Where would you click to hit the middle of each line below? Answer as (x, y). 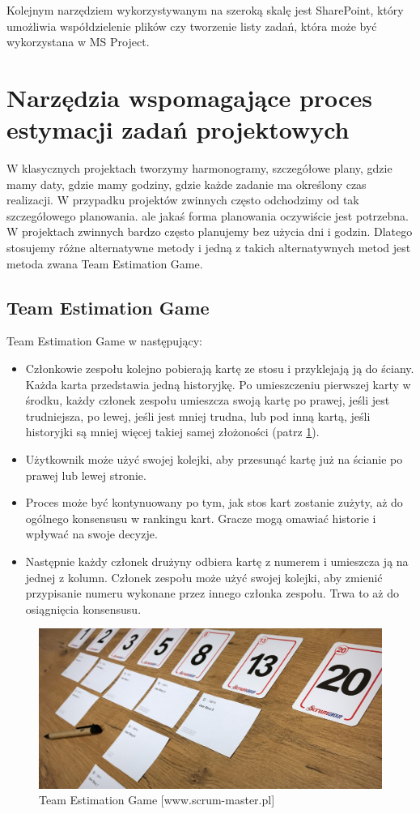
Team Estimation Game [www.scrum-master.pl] (157, 800)
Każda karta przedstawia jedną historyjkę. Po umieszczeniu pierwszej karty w (218, 384)
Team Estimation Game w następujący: (104, 341)
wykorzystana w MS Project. (78, 42)
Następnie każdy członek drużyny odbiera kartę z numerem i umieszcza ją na (217, 561)
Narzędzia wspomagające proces (189, 97)
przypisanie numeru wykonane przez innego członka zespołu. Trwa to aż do (212, 593)
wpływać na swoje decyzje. (91, 534)
